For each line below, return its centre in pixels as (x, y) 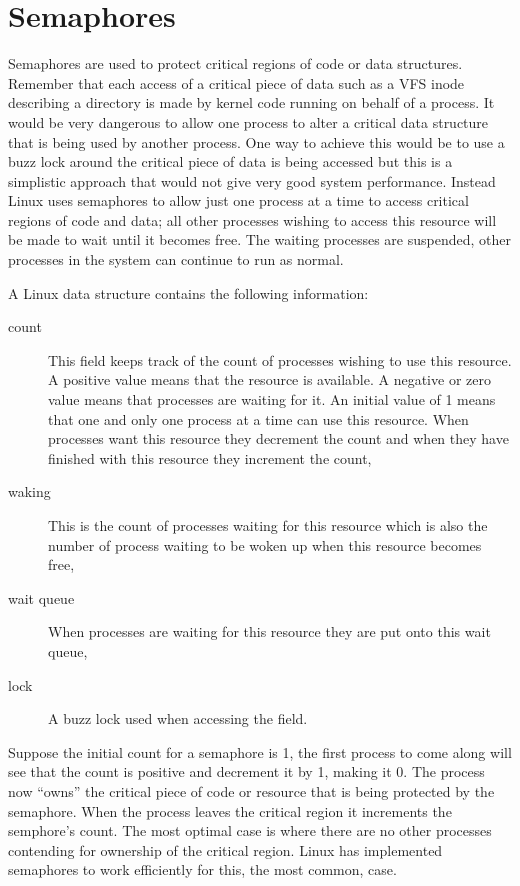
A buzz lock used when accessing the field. (178, 718)
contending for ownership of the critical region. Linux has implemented (225, 849)
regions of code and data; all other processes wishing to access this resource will (252, 219)
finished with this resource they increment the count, (210, 457)
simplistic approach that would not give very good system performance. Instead (252, 180)
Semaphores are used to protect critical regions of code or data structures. (235, 63)
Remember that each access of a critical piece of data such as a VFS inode (236, 82)
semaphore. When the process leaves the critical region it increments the (230, 810)
